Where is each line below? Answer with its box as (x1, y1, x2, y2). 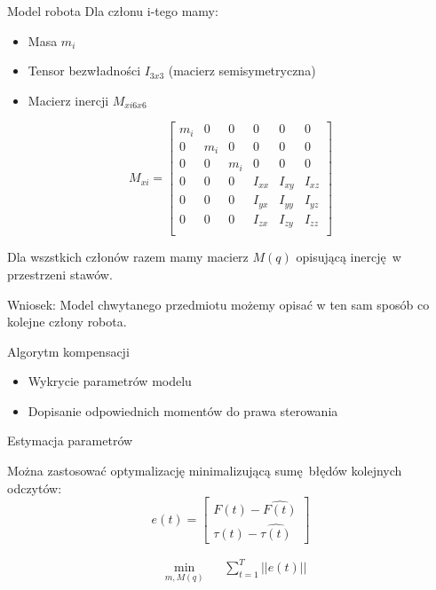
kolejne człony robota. (7, 312, 127, 331)
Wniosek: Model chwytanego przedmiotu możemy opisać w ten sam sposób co (7, 295, 430, 313)
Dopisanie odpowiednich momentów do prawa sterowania (28, 401, 338, 420)
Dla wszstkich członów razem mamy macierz (7, 248, 249, 266)
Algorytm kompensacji (7, 342, 130, 360)
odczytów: (7, 478, 62, 497)
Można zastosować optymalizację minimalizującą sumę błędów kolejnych (7, 461, 402, 480)
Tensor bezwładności (28, 61, 141, 80)
